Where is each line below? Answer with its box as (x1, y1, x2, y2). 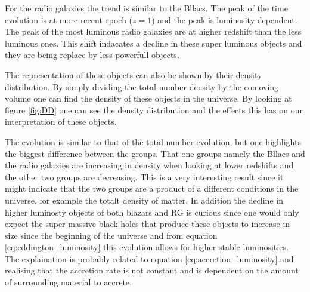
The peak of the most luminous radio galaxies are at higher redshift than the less (5, 25, 302, 38)
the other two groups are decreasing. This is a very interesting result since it (5, 170, 284, 183)
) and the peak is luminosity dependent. (151, 13, 297, 26)
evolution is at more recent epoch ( (5, 13, 133, 26)
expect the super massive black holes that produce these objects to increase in (5, 217, 290, 230)
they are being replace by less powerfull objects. (5, 48, 179, 61)
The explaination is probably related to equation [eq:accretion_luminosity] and (5, 252, 294, 265)
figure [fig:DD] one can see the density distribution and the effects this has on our (5, 103, 303, 116)
